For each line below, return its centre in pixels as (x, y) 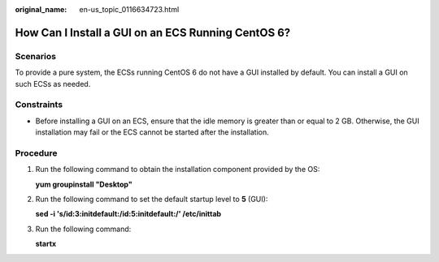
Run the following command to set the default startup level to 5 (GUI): (152, 199)
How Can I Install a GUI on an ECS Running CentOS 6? (153, 32)
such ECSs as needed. (53, 84)
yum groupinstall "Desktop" (84, 184)
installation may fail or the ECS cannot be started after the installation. (152, 132)
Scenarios (36, 56)
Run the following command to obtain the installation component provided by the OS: (178, 170)
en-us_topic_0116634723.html (129, 9)
